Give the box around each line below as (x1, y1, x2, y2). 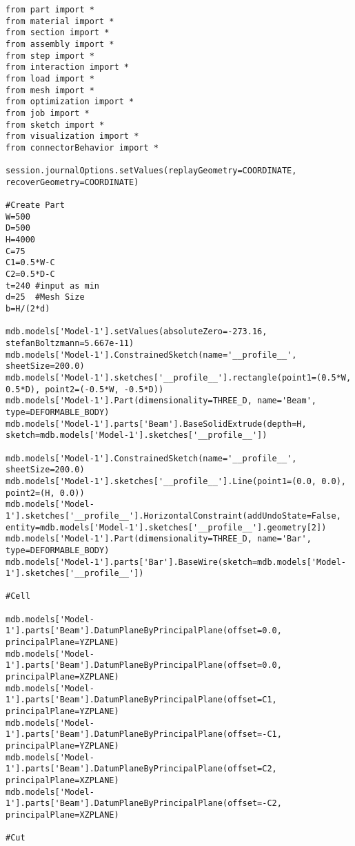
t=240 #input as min (6, 280, 100, 291)
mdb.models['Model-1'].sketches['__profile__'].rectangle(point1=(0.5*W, (6, 373, 352, 383)
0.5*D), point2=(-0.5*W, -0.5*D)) (6, 384, 164, 394)
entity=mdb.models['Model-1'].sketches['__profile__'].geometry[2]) (6, 522, 327, 532)
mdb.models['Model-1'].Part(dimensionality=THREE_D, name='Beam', (6, 396, 317, 406)
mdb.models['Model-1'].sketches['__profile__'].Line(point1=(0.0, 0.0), (6, 476, 346, 486)
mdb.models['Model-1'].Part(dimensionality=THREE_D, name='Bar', (6, 534, 312, 544)
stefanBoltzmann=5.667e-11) (6, 338, 134, 349)
